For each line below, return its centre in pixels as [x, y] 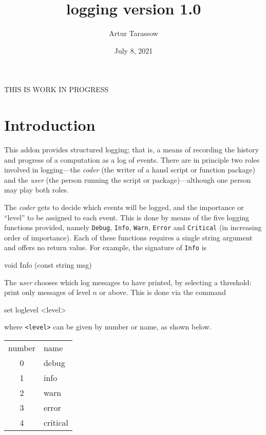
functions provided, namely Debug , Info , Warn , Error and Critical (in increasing [133, 227]
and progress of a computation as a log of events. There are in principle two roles [132, 159]
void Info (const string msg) [48, 265]
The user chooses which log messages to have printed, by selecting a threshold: [128, 282]
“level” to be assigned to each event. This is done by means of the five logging [127, 217]
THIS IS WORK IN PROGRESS [56, 89]
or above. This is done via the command [163, 292]
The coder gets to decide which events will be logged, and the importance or [124, 207]
